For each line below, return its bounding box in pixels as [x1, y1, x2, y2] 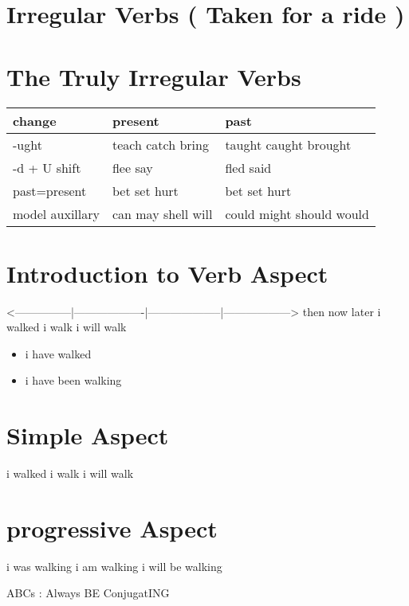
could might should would [225, 204, 369, 223]
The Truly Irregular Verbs [6, 60, 301, 92]
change [13, 111, 57, 130]
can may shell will [112, 204, 213, 223]
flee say [112, 158, 153, 177]
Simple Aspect [6, 419, 169, 452]
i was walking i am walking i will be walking [6, 557, 222, 574]
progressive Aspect [6, 511, 218, 544]
